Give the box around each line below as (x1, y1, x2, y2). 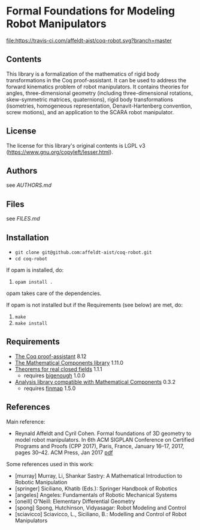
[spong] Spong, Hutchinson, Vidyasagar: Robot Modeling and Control (14, 504, 187, 511)
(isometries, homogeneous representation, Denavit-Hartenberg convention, (6, 102, 193, 109)
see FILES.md (6, 215, 40, 222)
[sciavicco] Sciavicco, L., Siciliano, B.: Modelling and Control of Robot (14, 510, 187, 517)
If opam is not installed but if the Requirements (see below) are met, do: (6, 302, 183, 308)
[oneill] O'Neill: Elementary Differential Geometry (14, 498, 136, 505)
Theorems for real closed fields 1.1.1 (14, 365, 102, 373)
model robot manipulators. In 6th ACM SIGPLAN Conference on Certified (14, 436, 195, 443)
